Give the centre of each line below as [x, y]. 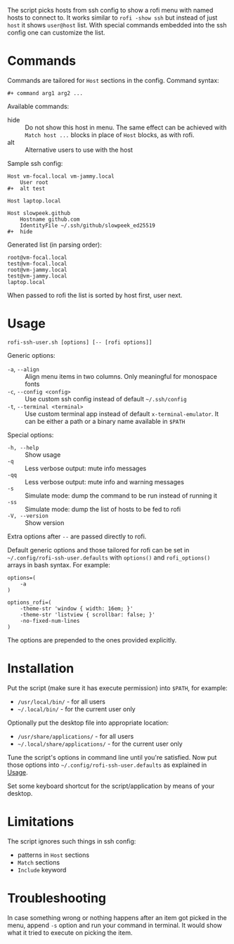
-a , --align [24, 369]
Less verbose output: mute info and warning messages [105, 481]
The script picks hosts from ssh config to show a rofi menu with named [110, 10]
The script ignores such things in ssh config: [72, 841]
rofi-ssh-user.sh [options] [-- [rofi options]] [80, 342]
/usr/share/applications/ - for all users [76, 736]
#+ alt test [26, 188]
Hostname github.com [50, 219]
